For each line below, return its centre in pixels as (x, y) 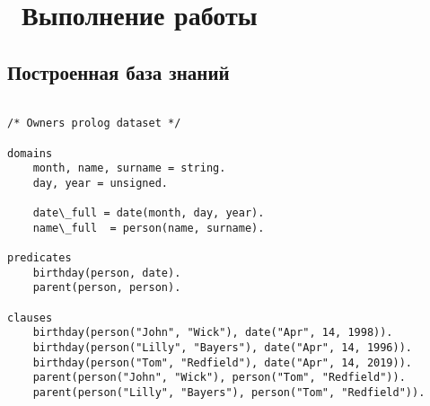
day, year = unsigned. (100, 183)
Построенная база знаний (118, 71)
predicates (39, 258)
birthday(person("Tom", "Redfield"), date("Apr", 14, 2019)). (223, 362)
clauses (30, 318)
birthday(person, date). (107, 273)
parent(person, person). (107, 288)
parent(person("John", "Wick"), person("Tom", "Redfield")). (219, 378)
